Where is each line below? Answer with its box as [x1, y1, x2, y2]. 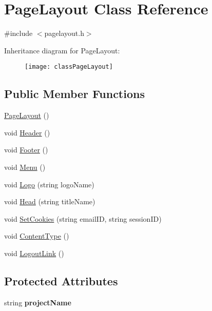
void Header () [4, 127, 50, 138]
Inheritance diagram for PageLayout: [4, 45, 120, 55]
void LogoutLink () [4, 247, 64, 258]
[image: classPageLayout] [25, 63, 113, 71]
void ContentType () [4, 230, 69, 241]
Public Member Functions [4, 86, 145, 102]
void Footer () [4, 144, 48, 155]
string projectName [4, 297, 71, 307]
